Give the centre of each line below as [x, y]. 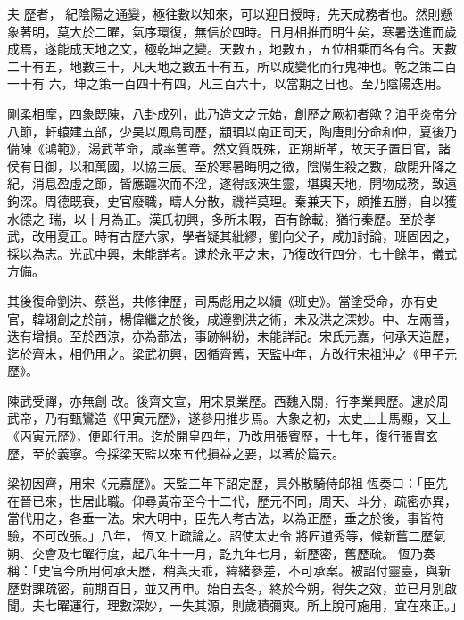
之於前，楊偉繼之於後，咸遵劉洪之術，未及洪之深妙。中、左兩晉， [263, 318]
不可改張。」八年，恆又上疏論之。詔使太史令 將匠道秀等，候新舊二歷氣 [239, 536]
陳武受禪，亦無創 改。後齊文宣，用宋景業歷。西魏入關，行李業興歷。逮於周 [228, 400]
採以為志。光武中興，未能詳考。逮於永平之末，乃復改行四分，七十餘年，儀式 [232, 253]
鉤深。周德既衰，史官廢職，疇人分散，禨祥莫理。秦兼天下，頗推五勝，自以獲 [232, 200]
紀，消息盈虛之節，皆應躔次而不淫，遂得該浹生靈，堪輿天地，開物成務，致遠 [232, 183]
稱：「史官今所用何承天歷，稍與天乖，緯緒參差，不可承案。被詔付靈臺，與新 [229, 570]
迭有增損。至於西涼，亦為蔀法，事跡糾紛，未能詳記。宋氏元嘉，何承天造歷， [232, 336]
